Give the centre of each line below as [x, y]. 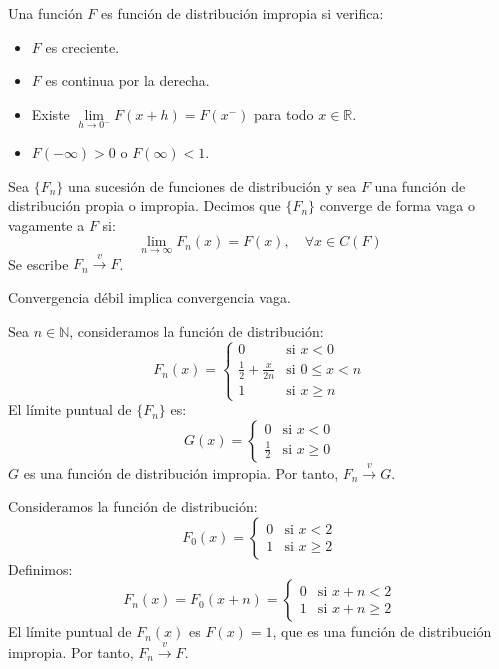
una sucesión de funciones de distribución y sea [212, 185]
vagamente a [46, 224]
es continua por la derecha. [127, 80]
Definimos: [40, 568]
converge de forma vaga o [397, 205]
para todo [284, 113]
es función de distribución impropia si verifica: [242, 13]
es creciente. [82, 46]
